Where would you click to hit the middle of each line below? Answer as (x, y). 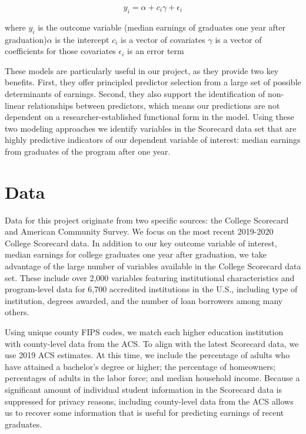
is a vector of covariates (163, 39)
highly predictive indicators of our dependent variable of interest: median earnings (153, 140)
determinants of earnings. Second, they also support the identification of (135, 93)
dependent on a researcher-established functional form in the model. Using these (149, 117)
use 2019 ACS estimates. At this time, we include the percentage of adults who (147, 355)
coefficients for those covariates (60, 51)
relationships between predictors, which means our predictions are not (154, 105)
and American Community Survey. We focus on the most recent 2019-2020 (139, 231)
